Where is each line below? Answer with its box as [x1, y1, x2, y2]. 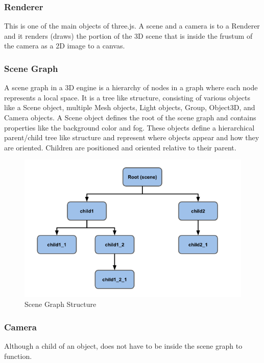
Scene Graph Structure [25, 299, 97, 309]
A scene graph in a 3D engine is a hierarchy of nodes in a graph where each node [4, 82, 258, 93]
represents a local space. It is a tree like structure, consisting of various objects [4, 92, 250, 102]
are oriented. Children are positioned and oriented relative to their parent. [4, 142, 236, 152]
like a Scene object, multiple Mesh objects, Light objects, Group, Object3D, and [4, 102, 255, 113]
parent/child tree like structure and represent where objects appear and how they [4, 132, 259, 143]
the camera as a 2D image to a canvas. [4, 40, 125, 51]
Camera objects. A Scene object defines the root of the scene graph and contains [4, 112, 256, 122]
